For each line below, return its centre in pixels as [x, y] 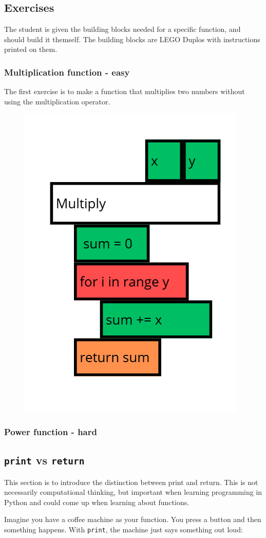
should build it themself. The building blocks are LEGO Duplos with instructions [132, 39]
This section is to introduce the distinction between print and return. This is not [131, 482]
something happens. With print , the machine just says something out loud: [123, 529]
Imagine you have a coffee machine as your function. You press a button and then [133, 519]
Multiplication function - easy [67, 72]
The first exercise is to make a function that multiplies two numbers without [125, 91]
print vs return [44, 460]
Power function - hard [51, 431]
